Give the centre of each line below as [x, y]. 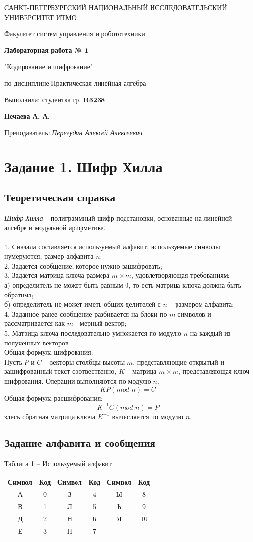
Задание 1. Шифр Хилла [84, 166]
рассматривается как [35, 323]
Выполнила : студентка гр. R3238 [55, 99]
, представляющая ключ [214, 371]
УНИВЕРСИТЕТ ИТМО [40, 17]
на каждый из [210, 333]
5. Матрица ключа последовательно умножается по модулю [93, 333]
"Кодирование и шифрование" [49, 66]
